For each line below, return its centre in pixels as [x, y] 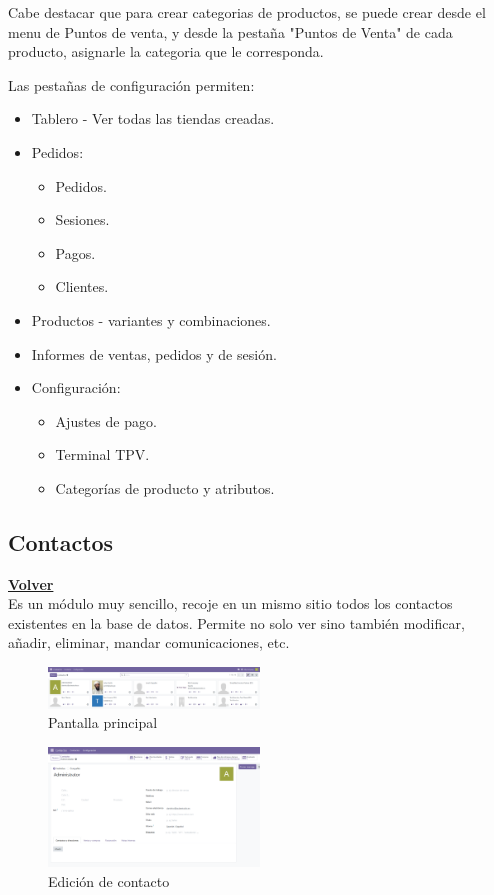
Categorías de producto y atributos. [165, 487]
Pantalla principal [103, 722]
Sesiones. [82, 219]
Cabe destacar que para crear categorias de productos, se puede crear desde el [247, 12]
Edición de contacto [109, 880]
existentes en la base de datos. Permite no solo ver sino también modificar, [236, 622]
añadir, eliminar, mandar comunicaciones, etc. [149, 642]
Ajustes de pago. [106, 420]
